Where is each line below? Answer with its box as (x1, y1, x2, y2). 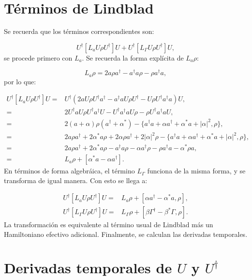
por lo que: (4, 76, 36, 86)
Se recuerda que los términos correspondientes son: (4, 26, 154, 36)
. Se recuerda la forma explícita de (82, 52, 184, 62)
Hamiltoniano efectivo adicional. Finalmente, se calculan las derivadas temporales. (4, 229, 248, 239)
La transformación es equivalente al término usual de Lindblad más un (4, 219, 213, 230)
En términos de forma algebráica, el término (4, 166, 135, 176)
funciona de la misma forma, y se (147, 166, 246, 176)
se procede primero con (4, 52, 73, 62)
